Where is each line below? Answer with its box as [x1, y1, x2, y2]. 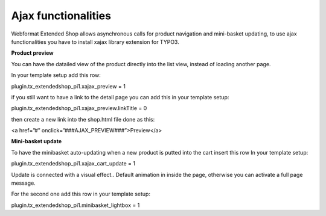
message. [11, 179, 36, 187]
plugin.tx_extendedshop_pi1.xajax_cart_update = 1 [11, 160, 136, 167]
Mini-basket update [11, 138, 62, 145]
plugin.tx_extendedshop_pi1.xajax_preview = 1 [11, 82, 126, 90]
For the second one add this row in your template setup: [11, 190, 151, 198]
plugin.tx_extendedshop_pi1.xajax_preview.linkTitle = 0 [11, 105, 147, 112]
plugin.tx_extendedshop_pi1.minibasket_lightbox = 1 [11, 202, 140, 209]
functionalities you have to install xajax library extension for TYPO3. [11, 38, 179, 45]
